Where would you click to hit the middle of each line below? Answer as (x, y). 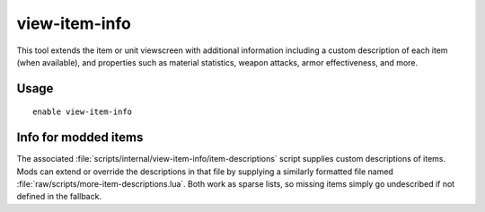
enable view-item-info (83, 112)
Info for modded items (80, 138)
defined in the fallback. (59, 197)
